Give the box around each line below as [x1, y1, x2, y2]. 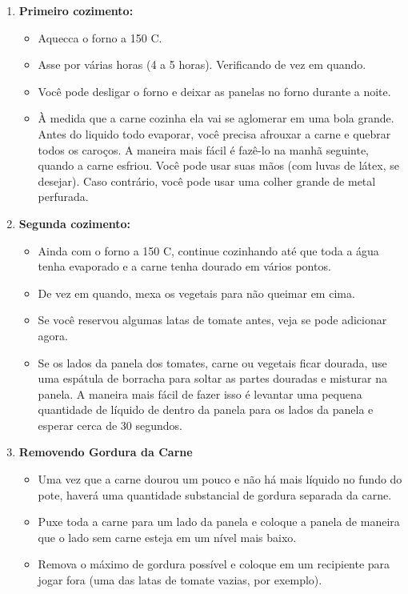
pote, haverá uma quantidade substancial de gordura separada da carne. [38, 486, 392, 503]
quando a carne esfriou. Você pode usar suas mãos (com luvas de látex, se [38, 157, 399, 174]
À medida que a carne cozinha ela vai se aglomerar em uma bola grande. [38, 110, 394, 126]
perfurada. [38, 188, 89, 205]
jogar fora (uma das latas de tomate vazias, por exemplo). [38, 572, 322, 588]
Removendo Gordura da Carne [18, 443, 193, 460]
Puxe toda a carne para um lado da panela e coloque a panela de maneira [38, 513, 400, 530]
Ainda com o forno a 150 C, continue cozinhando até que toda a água [38, 242, 379, 259]
